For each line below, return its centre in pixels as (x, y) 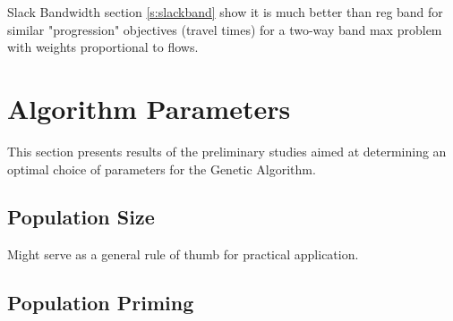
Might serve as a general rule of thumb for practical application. (183, 254)
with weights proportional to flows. (103, 47)
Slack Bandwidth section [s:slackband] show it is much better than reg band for (225, 12)
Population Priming (101, 303)
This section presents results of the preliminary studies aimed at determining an (227, 151)
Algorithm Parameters (149, 108)
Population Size (81, 217)
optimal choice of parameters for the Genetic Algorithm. (162, 169)
